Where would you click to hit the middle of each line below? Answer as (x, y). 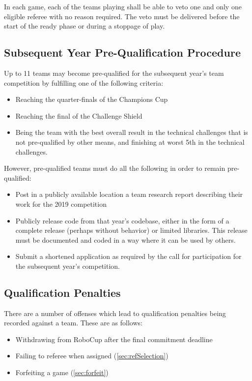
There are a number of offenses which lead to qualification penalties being (115, 313)
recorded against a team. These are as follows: (73, 323)
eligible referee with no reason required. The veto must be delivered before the (122, 16)
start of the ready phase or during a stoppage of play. (84, 26)
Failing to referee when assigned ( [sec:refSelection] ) (92, 356)
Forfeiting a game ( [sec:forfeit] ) (62, 372)
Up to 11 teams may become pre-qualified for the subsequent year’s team (114, 73)
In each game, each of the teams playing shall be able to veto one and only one (123, 6)
